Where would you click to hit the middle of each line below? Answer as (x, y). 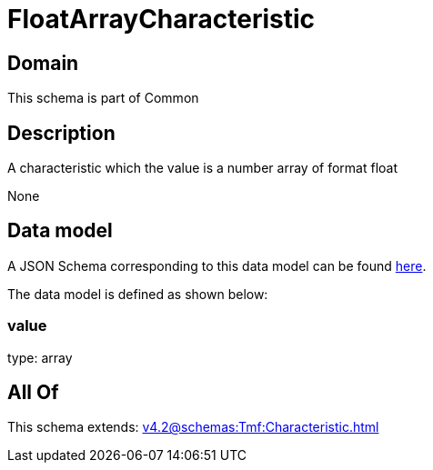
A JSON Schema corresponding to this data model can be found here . (217, 265)
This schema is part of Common (103, 98)
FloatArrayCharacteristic (161, 19)
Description (61, 133)
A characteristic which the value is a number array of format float (203, 168)
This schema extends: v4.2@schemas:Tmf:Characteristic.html (193, 427)
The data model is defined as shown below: (138, 294)
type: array (40, 357)
